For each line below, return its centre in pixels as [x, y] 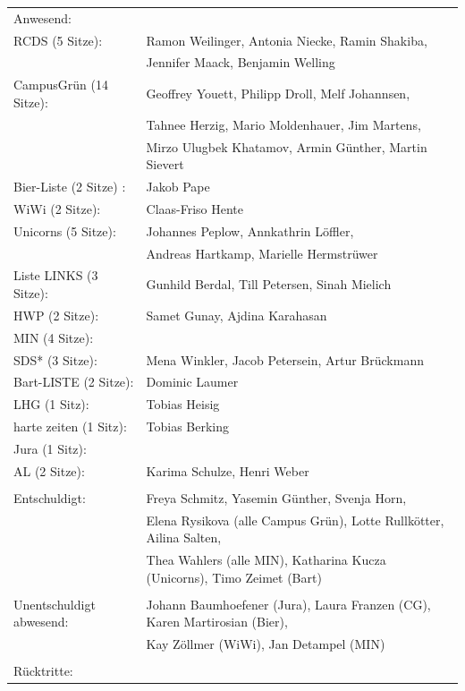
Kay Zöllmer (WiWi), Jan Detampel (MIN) [266, 644]
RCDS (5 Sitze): [58, 40]
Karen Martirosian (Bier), [217, 622]
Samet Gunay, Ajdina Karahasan [237, 315]
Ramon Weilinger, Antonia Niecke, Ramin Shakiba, [287, 40]
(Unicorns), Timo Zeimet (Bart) [234, 577]
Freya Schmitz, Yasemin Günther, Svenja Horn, [276, 497]
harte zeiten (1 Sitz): [70, 427]
